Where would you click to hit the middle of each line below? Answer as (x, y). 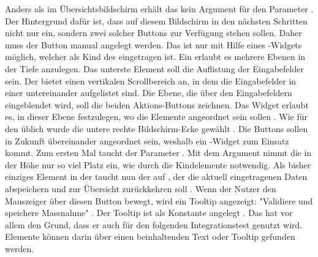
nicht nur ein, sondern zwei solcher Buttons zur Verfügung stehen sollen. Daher (153, 33)
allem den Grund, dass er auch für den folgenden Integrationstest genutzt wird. (154, 224)
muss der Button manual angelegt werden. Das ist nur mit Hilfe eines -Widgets (153, 44)
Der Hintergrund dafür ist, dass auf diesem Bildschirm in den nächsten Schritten (156, 20)
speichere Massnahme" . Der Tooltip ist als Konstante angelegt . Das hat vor (149, 213)
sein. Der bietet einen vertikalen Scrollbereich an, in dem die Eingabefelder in (151, 80)
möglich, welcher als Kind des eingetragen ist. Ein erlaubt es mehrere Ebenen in (155, 57)
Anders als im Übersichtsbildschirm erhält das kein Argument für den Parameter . (159, 9)
